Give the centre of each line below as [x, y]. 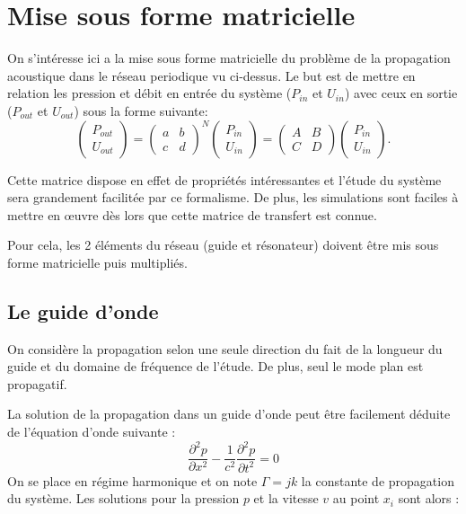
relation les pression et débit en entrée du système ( [149, 93]
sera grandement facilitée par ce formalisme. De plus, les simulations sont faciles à [233, 197]
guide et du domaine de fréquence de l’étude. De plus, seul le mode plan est [215, 366]
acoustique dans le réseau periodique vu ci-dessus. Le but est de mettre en [211, 75]
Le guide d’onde [83, 310]
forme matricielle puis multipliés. [97, 262]
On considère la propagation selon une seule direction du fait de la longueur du [225, 348]
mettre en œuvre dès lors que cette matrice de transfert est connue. [192, 214]
